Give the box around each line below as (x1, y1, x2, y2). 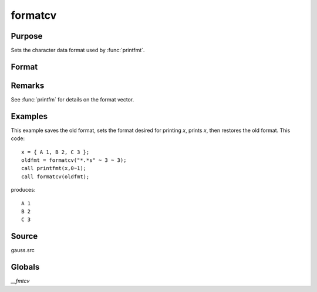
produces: (11, 186, 36, 193)
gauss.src (11, 247, 35, 254)
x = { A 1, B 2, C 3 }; (21, 148, 90, 155)
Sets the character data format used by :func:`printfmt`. (11, 47, 145, 54)
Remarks (11, 80, 45, 90)
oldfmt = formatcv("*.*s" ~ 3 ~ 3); (21, 157, 127, 164)
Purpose (11, 31, 43, 41)
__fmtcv (11, 277, 30, 284)
